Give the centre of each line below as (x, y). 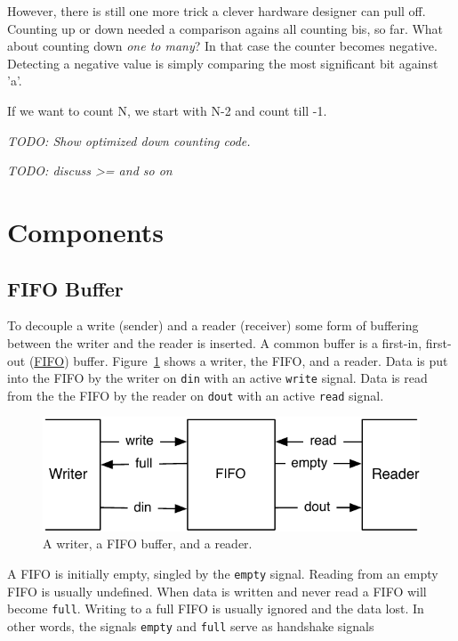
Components (85, 231)
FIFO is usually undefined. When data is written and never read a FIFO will (217, 591)
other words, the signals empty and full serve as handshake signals (191, 625)
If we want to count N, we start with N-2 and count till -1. (167, 110)
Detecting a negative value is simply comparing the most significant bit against (223, 63)
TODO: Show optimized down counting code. (129, 140)
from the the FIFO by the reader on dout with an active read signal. (196, 395)
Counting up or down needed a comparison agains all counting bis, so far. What (225, 28)
